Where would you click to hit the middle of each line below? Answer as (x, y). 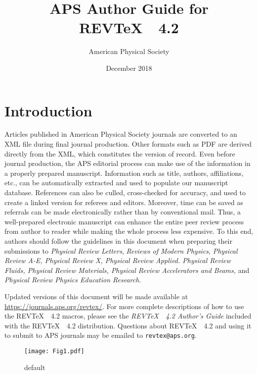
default (35, 367)
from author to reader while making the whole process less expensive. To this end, (129, 231)
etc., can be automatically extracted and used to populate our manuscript (116, 183)
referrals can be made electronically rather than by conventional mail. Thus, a (123, 212)
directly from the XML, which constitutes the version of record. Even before (120, 153)
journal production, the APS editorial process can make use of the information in (128, 163)
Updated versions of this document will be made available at (96, 296)
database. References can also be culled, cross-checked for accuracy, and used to (125, 192)
